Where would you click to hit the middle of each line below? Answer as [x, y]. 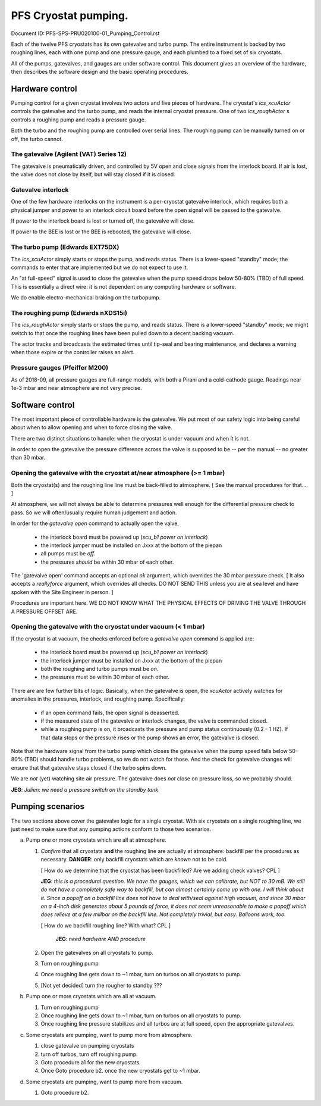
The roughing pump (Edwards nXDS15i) [69, 313]
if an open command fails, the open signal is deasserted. [110, 713]
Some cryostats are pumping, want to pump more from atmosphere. [109, 1035]
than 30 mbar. [28, 458]
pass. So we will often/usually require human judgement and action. [94, 513]
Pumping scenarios [48, 807]
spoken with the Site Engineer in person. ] [62, 592]
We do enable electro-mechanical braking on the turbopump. [86, 298]
